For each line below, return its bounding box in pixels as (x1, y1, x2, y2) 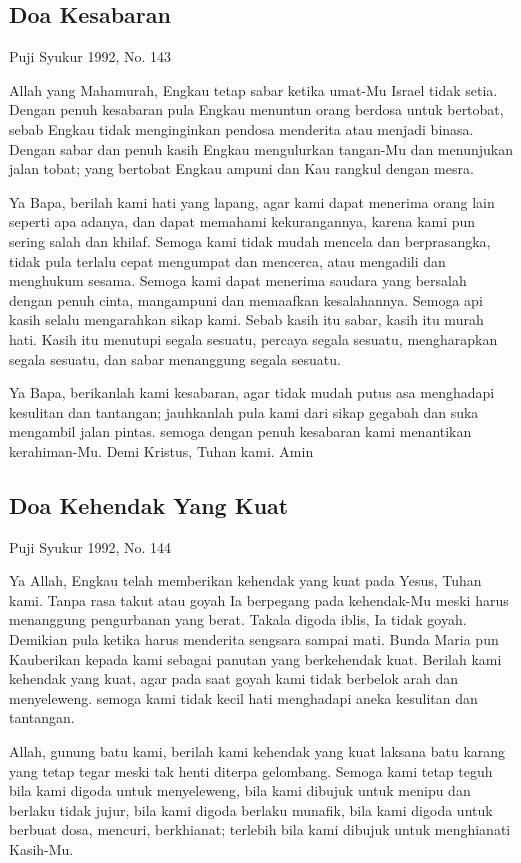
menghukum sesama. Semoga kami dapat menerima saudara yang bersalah (9, 270, 467, 291)
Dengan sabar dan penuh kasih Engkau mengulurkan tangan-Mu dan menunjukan (9, 138, 513, 159)
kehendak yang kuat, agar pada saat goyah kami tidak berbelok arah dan (9, 668, 459, 689)
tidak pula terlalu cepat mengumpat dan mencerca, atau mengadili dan (9, 250, 446, 271)
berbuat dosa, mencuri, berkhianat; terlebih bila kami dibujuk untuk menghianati (9, 819, 511, 840)
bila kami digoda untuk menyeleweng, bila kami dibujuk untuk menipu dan (9, 780, 471, 801)
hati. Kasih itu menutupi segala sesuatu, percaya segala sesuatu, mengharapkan (9, 328, 498, 349)
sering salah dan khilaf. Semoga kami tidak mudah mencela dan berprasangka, (9, 230, 491, 251)
